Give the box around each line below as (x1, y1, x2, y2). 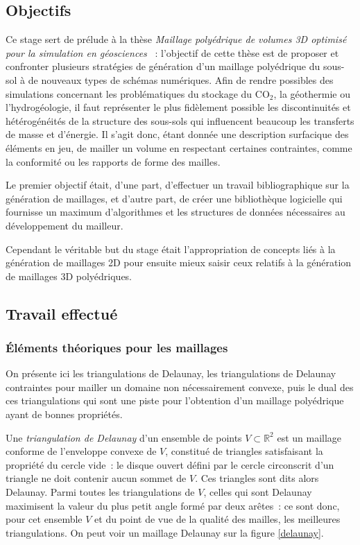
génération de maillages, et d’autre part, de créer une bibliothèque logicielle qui (6, 191, 343, 205)
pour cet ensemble (6, 512, 83, 526)
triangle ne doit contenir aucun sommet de (6, 471, 187, 485)
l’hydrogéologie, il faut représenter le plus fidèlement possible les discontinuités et (6, 100, 351, 114)
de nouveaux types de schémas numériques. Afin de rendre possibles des (28, 72, 334, 87)
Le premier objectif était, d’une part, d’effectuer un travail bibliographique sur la (6, 178, 350, 192)
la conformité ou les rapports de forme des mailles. (6, 154, 221, 168)
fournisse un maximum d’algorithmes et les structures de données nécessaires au (6, 205, 345, 219)
